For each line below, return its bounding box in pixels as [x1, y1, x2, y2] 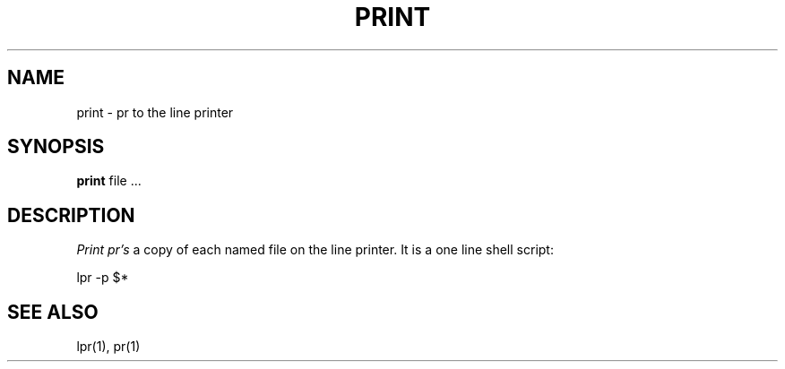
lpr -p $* [76, 270, 129, 286]
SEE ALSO [7, 300, 99, 323]
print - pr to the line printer [76, 104, 234, 120]
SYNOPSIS [7, 135, 105, 159]
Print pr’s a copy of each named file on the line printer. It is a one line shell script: [76, 242, 554, 258]
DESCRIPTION [7, 203, 135, 227]
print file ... [76, 173, 142, 189]
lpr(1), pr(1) [76, 339, 141, 355]
